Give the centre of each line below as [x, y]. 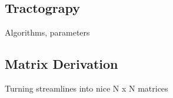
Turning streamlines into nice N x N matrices [86, 88]
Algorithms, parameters [47, 32]
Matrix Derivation [61, 64]
